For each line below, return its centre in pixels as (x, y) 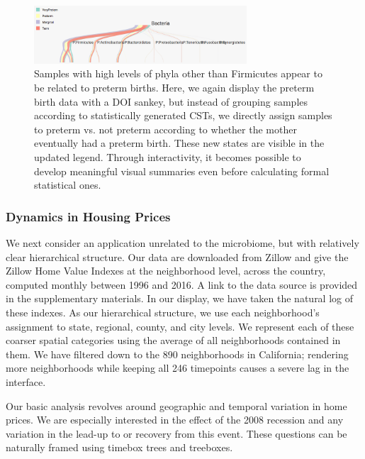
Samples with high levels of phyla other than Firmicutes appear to (178, 73)
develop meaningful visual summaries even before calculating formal (182, 171)
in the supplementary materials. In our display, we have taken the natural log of (180, 298)
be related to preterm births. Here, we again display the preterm (174, 87)
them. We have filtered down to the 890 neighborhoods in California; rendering (177, 354)
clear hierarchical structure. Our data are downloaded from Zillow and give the (177, 256)
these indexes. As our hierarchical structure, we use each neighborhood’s (163, 312)
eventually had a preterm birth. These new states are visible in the (179, 143)
